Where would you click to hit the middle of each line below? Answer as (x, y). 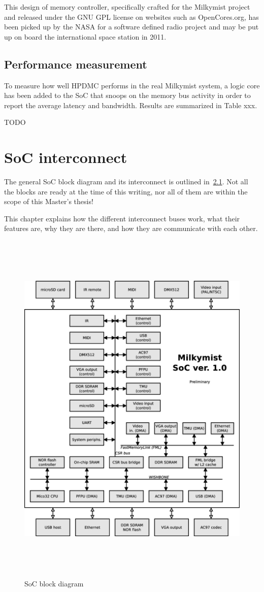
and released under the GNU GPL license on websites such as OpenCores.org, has (131, 17)
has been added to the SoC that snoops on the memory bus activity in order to (127, 95)
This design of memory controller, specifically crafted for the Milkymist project (127, 7)
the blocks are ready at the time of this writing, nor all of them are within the (126, 191)
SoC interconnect (66, 157)
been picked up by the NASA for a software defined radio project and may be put (131, 27)
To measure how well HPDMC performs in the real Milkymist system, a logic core (132, 85)
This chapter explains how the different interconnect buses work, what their (122, 218)
